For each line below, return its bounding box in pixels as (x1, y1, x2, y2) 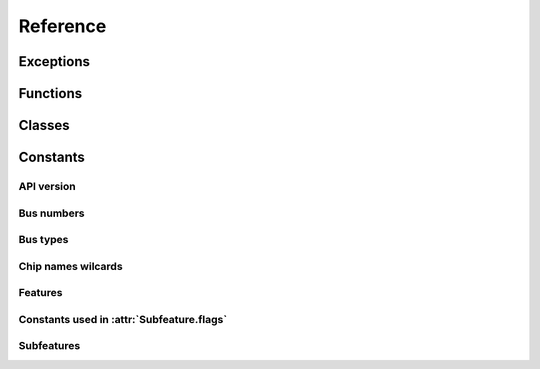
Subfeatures (18, 339, 81, 353)
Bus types (18, 233, 69, 247)
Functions (18, 85, 83, 102)
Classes (18, 117, 70, 134)
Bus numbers (18, 206, 85, 220)
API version (18, 179, 77, 193)
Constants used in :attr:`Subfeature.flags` (18, 312, 228, 326)
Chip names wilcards (18, 259, 124, 273)
